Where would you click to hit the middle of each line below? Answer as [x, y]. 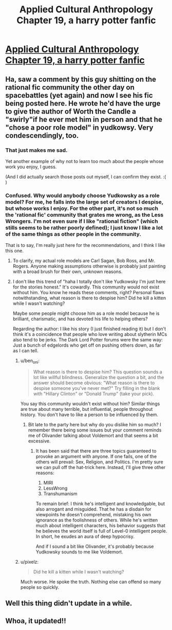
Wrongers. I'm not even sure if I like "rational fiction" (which [82, 221]
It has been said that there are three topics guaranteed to [96, 451]
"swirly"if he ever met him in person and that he [84, 119]
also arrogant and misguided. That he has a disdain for [93, 509]
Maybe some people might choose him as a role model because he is [86, 313]
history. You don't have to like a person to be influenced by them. [89, 415]
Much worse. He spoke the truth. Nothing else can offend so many [91, 582]
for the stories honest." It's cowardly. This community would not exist [86, 287]
